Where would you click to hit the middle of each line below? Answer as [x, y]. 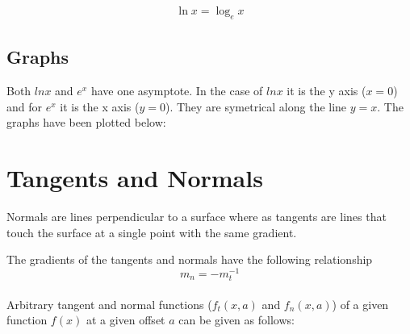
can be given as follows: [236, 320]
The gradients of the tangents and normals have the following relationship [190, 259]
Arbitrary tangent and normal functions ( [109, 304]
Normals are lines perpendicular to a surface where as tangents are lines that [197, 216]
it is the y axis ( [326, 91]
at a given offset [126, 320]
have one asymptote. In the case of [177, 91]
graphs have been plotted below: [86, 122]
